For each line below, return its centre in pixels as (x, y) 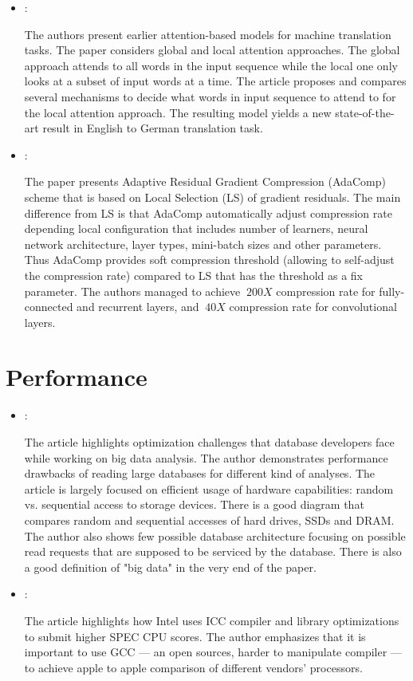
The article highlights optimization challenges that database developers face (209, 442)
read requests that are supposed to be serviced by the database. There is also (213, 551)
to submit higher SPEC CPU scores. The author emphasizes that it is (195, 636)
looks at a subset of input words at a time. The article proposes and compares (215, 81)
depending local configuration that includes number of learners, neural (196, 228)
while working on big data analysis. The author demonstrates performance (206, 457)
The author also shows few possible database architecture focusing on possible (215, 535)
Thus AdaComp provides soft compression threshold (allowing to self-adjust (209, 260)
